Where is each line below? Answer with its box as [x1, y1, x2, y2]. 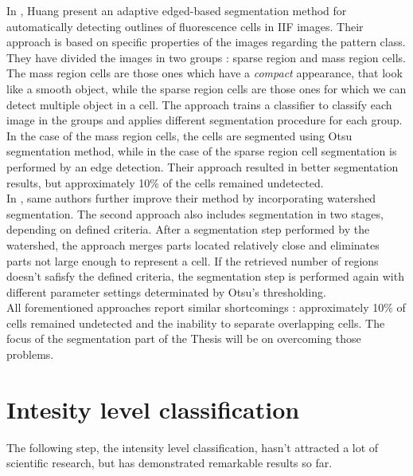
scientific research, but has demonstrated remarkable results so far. [6, 454, 333, 471]
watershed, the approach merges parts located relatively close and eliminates [6, 236, 380, 253]
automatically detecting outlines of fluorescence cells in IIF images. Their [6, 18, 364, 34]
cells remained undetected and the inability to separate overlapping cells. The [6, 314, 385, 331]
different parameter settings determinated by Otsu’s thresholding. [6, 283, 326, 300]
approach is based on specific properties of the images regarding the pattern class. [6, 33, 406, 50]
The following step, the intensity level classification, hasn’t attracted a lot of [6, 439, 379, 455]
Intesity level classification [6, 392, 300, 425]
